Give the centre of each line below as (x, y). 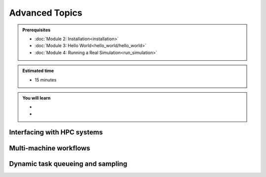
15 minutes (46, 80)
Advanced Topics (46, 13)
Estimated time (38, 71)
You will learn (36, 98)
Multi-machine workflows (50, 148)
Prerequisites (36, 30)
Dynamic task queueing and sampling (68, 164)
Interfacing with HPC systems (56, 132)
